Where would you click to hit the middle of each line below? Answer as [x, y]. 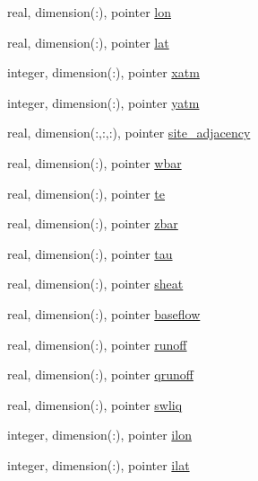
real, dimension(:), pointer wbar [95, 162]
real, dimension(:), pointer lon [89, 12]
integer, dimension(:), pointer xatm [103, 72]
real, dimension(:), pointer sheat [95, 284]
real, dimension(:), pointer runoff [97, 344]
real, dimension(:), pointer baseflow [104, 313]
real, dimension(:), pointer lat [88, 42]
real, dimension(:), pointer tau [90, 253]
